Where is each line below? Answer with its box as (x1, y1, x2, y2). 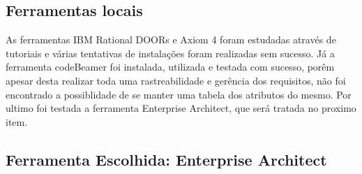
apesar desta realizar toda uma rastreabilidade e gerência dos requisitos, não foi (6, 73, 346, 87)
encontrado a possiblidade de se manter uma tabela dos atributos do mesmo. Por (6, 87, 352, 101)
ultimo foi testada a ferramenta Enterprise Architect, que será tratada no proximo (6, 101, 356, 115)
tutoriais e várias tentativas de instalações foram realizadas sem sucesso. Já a (6, 45, 335, 60)
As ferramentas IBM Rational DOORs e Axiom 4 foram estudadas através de (6, 32, 336, 47)
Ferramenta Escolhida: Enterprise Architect (6, 148, 327, 170)
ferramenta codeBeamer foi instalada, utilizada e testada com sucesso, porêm (6, 59, 335, 74)
